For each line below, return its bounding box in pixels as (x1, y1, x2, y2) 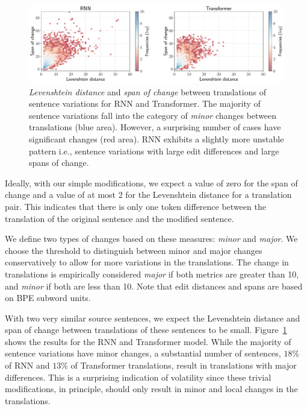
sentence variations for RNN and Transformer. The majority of (29, 97, 261, 110)
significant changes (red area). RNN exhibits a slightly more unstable (29, 132, 284, 145)
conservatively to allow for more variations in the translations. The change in (5, 256, 289, 268)
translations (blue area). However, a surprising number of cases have (29, 121, 281, 133)
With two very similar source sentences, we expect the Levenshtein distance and (5, 311, 300, 324)
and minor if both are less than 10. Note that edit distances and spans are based (5, 279, 303, 292)
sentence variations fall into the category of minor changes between (29, 109, 277, 121)
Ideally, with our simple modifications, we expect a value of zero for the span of (5, 176, 298, 189)
